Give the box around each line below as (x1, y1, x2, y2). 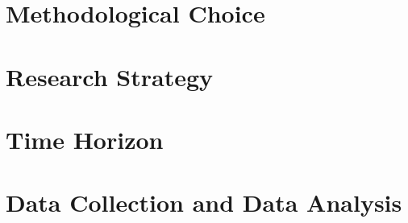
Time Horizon (6, 122, 164, 155)
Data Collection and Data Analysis (6, 186, 402, 219)
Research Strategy (6, 60, 214, 93)
